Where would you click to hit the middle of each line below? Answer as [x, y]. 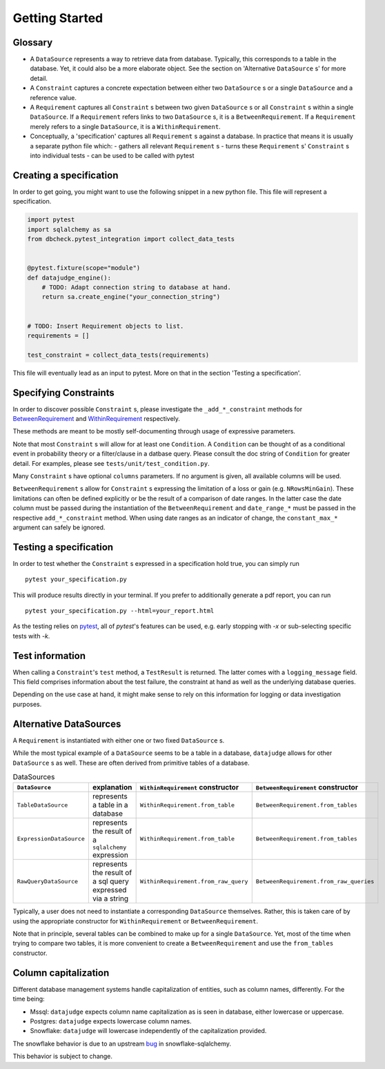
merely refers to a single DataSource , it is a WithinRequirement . [125, 126]
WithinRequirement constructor [189, 787]
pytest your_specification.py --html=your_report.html [120, 610]
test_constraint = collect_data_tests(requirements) [118, 355]
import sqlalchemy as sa [69, 229]
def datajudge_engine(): [69, 277]
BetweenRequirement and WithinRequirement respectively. [97, 419]
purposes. [27, 704]
